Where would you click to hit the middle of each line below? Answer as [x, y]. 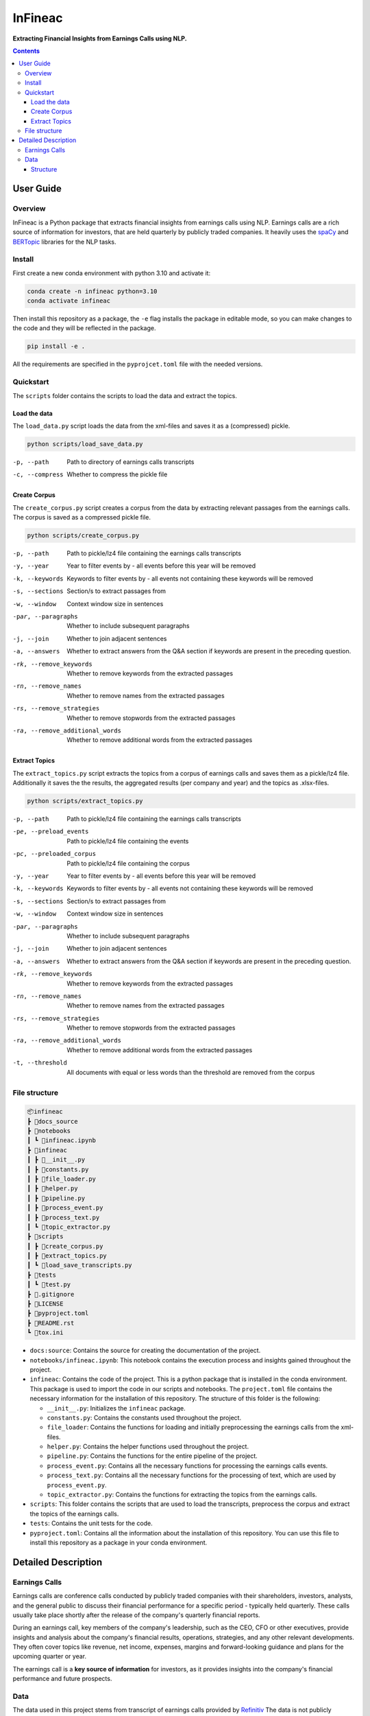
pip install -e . [56, 346]
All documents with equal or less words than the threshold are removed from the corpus [191, 1072]
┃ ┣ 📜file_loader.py [61, 1179]
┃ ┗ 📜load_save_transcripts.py [80, 1265]
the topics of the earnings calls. [74, 1514]
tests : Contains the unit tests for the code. [91, 1523]
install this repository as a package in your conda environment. [119, 1542]
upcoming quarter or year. [50, 1656]
